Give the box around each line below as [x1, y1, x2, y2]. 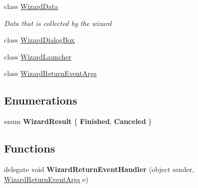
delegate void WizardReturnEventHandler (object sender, [4, 163, 194, 174]
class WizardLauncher [4, 51, 72, 61]
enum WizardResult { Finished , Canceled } [4, 116, 152, 126]
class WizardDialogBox [4, 34, 75, 45]
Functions [4, 140, 55, 156]
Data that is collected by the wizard [4, 17, 112, 28]
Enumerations [4, 92, 78, 108]
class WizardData [4, 1, 58, 11]
